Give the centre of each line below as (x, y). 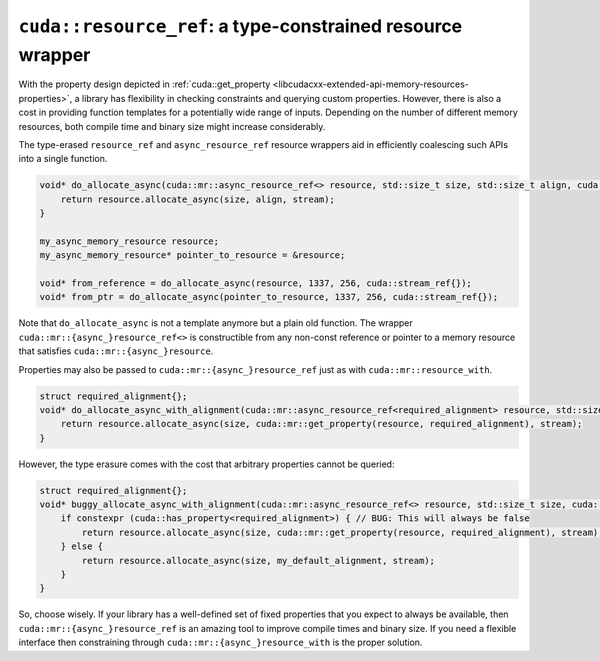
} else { (82, 546)
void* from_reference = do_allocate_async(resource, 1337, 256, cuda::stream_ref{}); (255, 283)
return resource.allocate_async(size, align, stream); (197, 199)
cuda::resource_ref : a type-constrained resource (240, 26)
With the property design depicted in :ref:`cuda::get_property (144, 84)
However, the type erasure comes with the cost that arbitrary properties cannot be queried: (206, 464)
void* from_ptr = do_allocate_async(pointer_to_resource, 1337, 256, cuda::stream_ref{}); (269, 297)
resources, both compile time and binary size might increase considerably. (172, 126)
